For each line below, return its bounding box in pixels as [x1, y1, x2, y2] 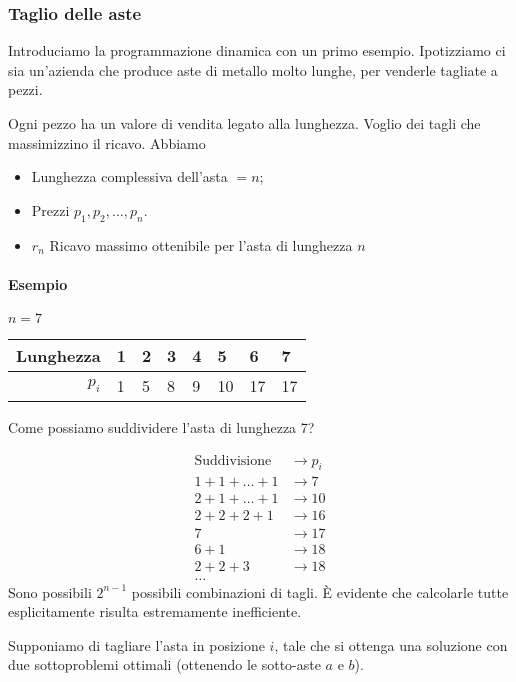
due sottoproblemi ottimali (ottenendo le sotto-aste [8, 654, 321, 675]
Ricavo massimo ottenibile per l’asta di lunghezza [49, 234, 353, 255]
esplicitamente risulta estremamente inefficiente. [8, 601, 302, 622]
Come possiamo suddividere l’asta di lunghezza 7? [8, 416, 315, 437]
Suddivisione [194, 453, 272, 468]
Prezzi [31, 199, 70, 220]
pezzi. [8, 79, 43, 100]
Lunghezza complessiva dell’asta [31, 166, 228, 187]
